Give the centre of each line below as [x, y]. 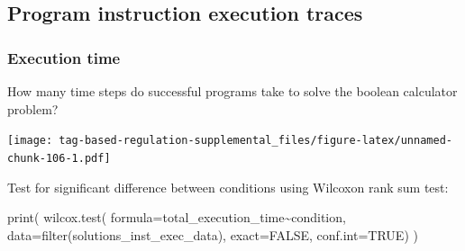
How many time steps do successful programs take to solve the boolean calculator [232, 91]
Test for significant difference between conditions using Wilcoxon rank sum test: [228, 187]
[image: [30, 141]
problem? [33, 108]
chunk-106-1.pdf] [59, 158]
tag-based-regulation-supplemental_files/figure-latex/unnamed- [255, 141]
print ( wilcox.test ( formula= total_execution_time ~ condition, [177, 217]
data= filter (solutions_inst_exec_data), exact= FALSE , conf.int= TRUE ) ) [213, 234]
